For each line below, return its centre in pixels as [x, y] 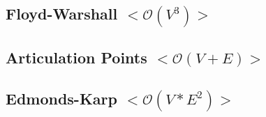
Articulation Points [76, 57]
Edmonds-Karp [61, 98]
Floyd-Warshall [62, 14]
